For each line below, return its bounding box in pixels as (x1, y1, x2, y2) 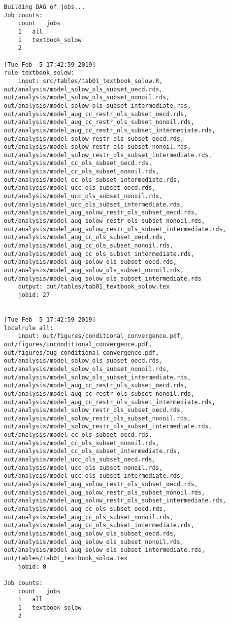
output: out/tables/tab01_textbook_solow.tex (18, 283, 170, 290)
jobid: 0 (18, 563, 46, 570)
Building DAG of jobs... (4, 3, 85, 10)
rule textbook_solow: (4, 69, 75, 77)
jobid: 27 (18, 291, 50, 298)
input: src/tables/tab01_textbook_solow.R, (18, 77, 163, 84)
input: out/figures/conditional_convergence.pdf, (18, 332, 184, 340)
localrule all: (4, 324, 54, 332)
